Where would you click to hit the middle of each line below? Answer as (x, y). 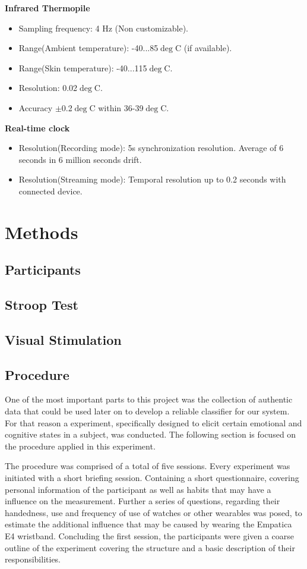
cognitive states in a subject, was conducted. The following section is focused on (151, 434)
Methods (42, 232)
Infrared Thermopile (48, 8)
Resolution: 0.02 (48, 88)
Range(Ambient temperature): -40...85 (88, 48)
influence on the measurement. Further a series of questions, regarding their (143, 501)
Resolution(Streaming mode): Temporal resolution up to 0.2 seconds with (152, 179)
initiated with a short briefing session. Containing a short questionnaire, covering (152, 478)
